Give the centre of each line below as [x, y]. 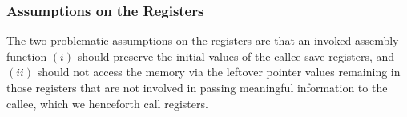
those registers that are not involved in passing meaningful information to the [197, 87]
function [27, 56]
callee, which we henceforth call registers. [107, 103]
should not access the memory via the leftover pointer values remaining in [219, 72]
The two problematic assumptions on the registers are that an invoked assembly [203, 40]
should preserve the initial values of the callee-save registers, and [236, 56]
